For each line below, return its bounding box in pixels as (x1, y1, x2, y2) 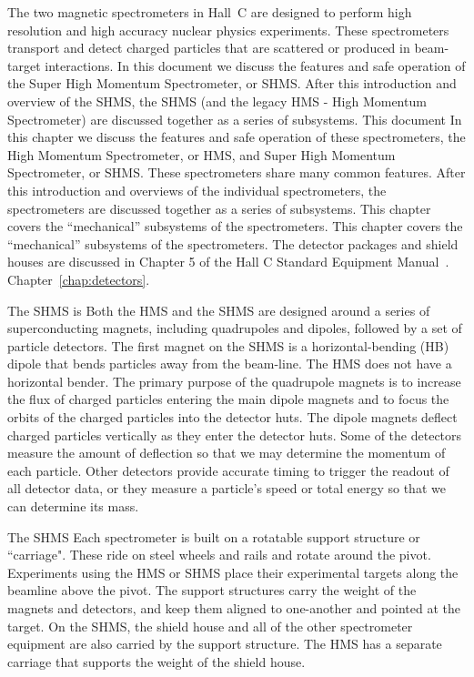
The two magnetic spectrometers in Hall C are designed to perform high (7, 3, 412, 21)
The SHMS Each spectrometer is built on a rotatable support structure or (7, 527, 420, 546)
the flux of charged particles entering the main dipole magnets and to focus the (7, 389, 449, 409)
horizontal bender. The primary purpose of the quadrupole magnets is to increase (7, 371, 461, 390)
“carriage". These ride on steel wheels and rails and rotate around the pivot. (7, 545, 431, 564)
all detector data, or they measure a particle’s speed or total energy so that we (7, 479, 446, 498)
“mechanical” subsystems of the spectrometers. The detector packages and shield (7, 234, 459, 253)
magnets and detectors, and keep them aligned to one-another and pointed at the (7, 599, 461, 617)
